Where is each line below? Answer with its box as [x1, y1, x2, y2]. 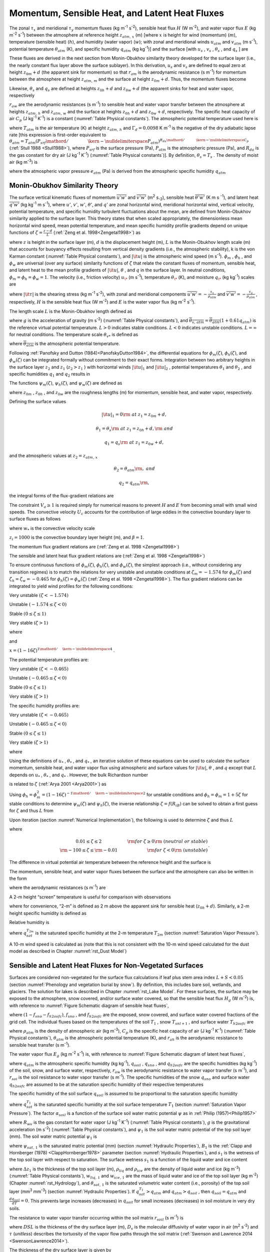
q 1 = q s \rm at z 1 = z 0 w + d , [104, 440, 164, 447]
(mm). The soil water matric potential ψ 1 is [9, 1133, 97, 1141]
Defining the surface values [9, 399, 66, 405]
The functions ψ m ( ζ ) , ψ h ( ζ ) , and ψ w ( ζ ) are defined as [9, 380, 122, 388]
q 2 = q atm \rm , [118, 480, 149, 487]
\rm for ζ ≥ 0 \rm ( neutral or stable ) [127, 839, 208, 844]
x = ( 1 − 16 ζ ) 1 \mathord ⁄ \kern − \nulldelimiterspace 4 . [9, 647, 115, 654]
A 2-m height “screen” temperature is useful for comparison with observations [9, 894, 171, 900]
